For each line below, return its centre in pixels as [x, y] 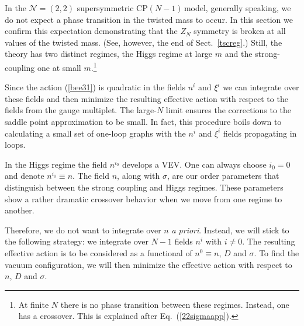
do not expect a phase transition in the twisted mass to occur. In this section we [149, 19]
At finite [34, 304]
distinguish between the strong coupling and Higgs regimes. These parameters [144, 187]
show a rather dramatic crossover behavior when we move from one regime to [144, 198]
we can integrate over [261, 87]
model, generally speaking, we [237, 8]
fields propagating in [260, 133]
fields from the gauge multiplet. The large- [81, 110]
